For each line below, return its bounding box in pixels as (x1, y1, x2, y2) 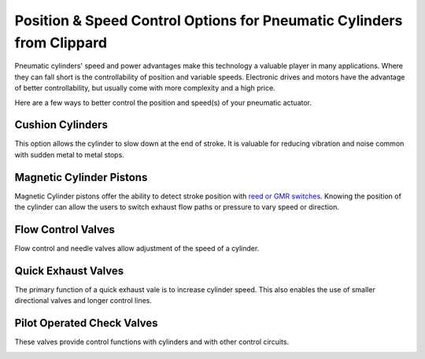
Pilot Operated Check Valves (14, 316, 158, 330)
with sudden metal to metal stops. (14, 150, 125, 159)
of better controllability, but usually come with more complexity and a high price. (14, 83, 275, 93)
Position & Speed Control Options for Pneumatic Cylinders (14, 12, 403, 29)
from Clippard (14, 34, 108, 51)
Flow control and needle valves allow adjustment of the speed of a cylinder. (14, 244, 260, 254)
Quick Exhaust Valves (14, 264, 124, 277)
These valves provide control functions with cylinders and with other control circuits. (14, 337, 290, 346)
